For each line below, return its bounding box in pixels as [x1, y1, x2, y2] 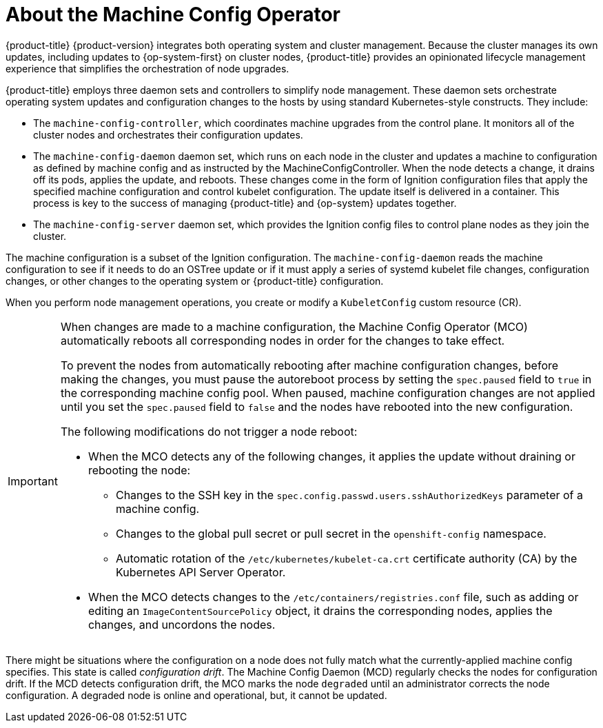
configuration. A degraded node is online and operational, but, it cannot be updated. [6, 689, 387, 701]
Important [8, 474, 58, 488]
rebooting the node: [88, 463, 191, 477]
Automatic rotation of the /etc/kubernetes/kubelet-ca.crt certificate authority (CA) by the [115, 551, 578, 565]
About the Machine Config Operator [6, 3, 341, 26]
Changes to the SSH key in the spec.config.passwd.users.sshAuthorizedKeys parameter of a [115, 487, 583, 502]
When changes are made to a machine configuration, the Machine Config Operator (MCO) [60, 319, 528, 334]
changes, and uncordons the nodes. [88, 617, 276, 631]
